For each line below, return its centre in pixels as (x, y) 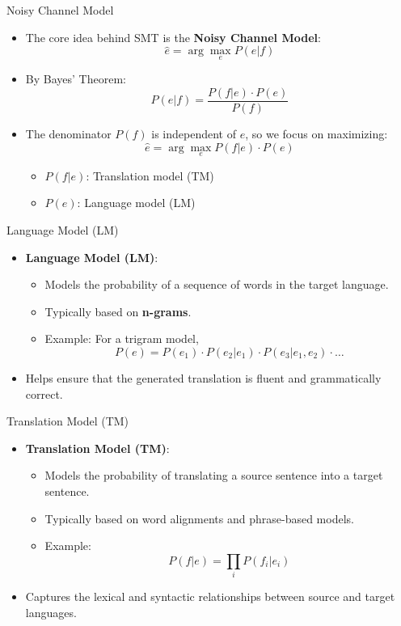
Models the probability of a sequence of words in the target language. (217, 284)
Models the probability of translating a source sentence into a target (214, 475)
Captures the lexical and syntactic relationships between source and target (210, 596)
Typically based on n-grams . (118, 311)
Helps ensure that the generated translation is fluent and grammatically (203, 378)
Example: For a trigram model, (122, 338)
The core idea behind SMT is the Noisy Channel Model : (173, 37)
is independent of (194, 134)
